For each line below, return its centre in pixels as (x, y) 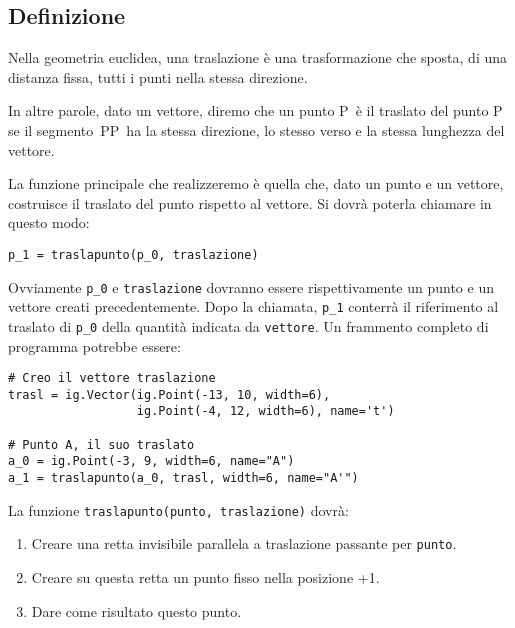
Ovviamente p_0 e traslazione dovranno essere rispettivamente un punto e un (251, 286)
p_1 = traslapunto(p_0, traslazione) (133, 254)
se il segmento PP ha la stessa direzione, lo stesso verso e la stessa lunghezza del (256, 129)
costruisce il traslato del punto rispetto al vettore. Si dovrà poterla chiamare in (250, 202)
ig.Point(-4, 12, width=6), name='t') (265, 411)
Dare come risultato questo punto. (136, 610)
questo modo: (49, 222)
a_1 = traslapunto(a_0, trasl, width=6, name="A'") (183, 478)
